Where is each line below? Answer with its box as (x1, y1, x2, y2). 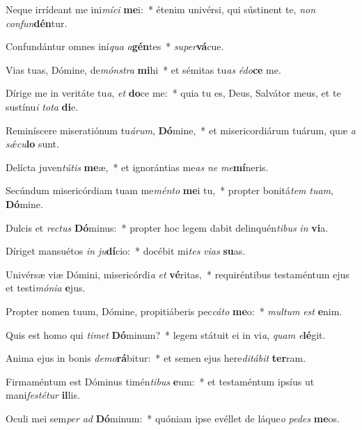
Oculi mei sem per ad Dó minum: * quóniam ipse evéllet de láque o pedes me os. (6, 411, 340, 425)
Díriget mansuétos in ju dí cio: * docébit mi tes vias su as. (6, 244, 246, 258)
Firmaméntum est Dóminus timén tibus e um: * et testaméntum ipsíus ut (6, 374, 315, 388)
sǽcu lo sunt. (6, 136, 59, 151)
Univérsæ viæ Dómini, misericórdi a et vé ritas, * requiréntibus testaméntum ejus (6, 266, 349, 281)
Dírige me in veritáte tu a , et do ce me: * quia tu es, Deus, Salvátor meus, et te (6, 86, 341, 100)
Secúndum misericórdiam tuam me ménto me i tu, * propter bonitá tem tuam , (6, 183, 333, 198)
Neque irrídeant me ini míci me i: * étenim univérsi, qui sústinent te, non (6, 2, 316, 16)
